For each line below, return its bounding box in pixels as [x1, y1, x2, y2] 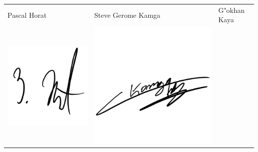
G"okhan [218, 4, 245, 15]
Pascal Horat [7, 9, 47, 20]
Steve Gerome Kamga [94, 9, 161, 20]
